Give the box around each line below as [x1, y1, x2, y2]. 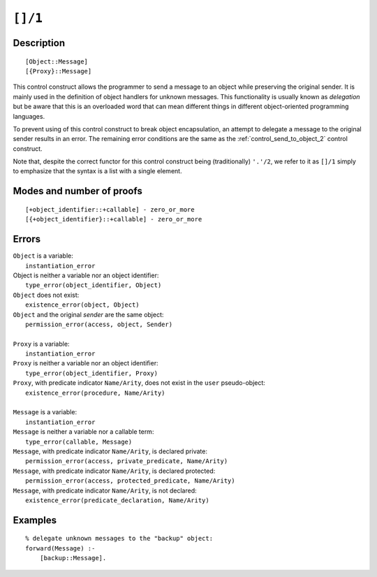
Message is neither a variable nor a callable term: [13, 428, 154, 436]
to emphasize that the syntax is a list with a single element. [13, 167, 182, 175]
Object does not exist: [13, 291, 80, 299]
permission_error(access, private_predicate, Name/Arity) [25, 458, 228, 465]
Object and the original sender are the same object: [13, 310, 164, 319]
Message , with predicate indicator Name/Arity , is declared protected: [13, 467, 216, 475]
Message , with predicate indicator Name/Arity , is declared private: [13, 447, 207, 455]
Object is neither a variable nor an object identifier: [13, 271, 159, 279]
